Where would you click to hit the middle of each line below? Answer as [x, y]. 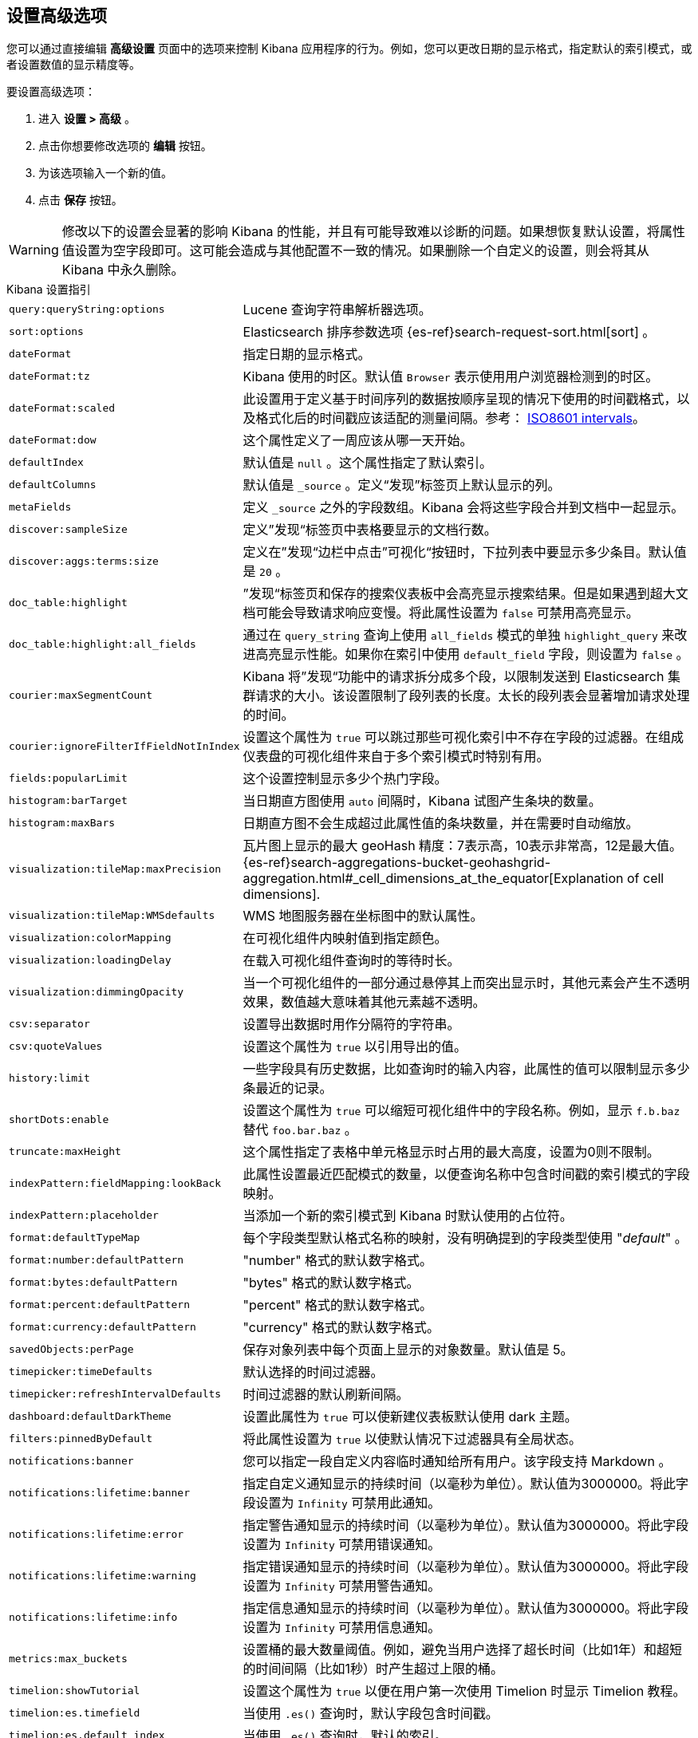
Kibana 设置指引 [49, 290]
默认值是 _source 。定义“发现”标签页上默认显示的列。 [402, 485]
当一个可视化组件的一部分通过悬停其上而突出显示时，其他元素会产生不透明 [466, 983]
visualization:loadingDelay [90, 960]
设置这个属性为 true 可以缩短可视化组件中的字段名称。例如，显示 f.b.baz [461, 1111]
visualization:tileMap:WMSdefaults [112, 915]
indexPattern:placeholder [84, 1215]
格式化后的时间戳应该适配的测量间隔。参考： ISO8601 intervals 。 [451, 418]
